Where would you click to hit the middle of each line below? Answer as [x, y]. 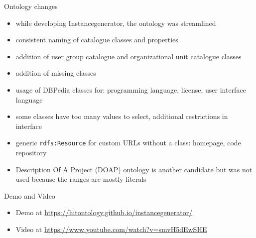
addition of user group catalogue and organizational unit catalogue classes [128, 56]
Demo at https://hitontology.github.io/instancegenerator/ [104, 212]
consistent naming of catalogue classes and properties [97, 40]
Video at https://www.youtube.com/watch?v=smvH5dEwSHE [111, 229]
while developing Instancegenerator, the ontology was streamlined [116, 23]
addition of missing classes [56, 73]
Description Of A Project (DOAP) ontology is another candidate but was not [134, 169]
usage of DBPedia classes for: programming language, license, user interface [131, 89]
